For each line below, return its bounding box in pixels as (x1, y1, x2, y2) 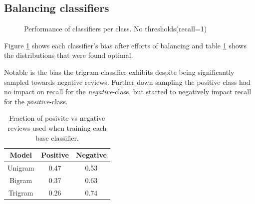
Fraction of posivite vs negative (9, 113, 105, 123)
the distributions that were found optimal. (4, 50, 133, 60)
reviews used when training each (7, 122, 107, 133)
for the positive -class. (4, 96, 68, 106)
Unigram (7, 162, 34, 173)
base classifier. (35, 132, 79, 143)
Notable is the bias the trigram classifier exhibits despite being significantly (4, 66, 235, 77)
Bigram (9, 175, 32, 185)
